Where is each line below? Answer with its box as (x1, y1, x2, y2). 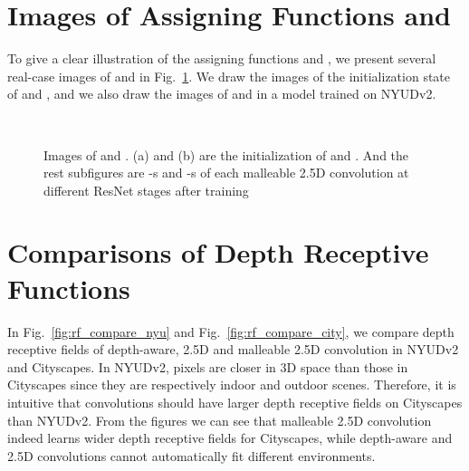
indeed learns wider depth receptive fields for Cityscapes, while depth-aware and (7, 428, 453, 447)
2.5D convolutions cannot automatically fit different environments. (7, 446, 376, 465)
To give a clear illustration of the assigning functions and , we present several (7, 49, 436, 68)
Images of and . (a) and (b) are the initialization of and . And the (43, 145, 409, 164)
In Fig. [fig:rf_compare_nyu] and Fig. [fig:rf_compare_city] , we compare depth (7, 322, 455, 341)
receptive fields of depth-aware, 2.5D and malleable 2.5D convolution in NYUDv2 (7, 340, 459, 359)
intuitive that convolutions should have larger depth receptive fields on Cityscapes (7, 392, 463, 411)
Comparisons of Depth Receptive (7, 234, 429, 271)
